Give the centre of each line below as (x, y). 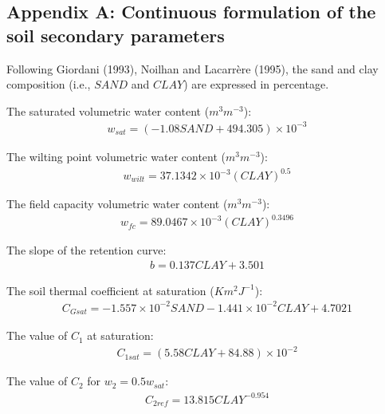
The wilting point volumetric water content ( (116, 156)
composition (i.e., (49, 84)
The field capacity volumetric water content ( (117, 204)
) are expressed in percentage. (256, 84)
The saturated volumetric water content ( (108, 110)
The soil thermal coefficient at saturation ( (110, 290)
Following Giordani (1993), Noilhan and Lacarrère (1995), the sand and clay (192, 68)
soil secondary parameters (116, 35)
